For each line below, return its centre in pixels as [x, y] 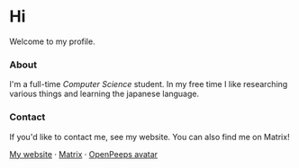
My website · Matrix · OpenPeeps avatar [84, 154]
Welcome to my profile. [53, 41]
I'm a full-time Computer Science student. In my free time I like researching [149, 84]
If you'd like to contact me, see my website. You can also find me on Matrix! [149, 137]
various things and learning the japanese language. [104, 94]
